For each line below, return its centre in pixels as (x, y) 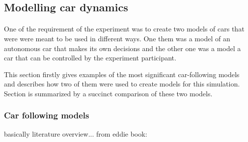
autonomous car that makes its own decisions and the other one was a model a (123, 48)
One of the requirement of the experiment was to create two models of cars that (124, 29)
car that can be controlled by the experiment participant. (90, 58)
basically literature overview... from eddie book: (76, 133)
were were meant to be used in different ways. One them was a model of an (117, 38)
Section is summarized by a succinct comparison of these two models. (108, 93)
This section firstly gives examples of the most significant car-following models (122, 74)
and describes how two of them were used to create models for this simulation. (122, 84)
